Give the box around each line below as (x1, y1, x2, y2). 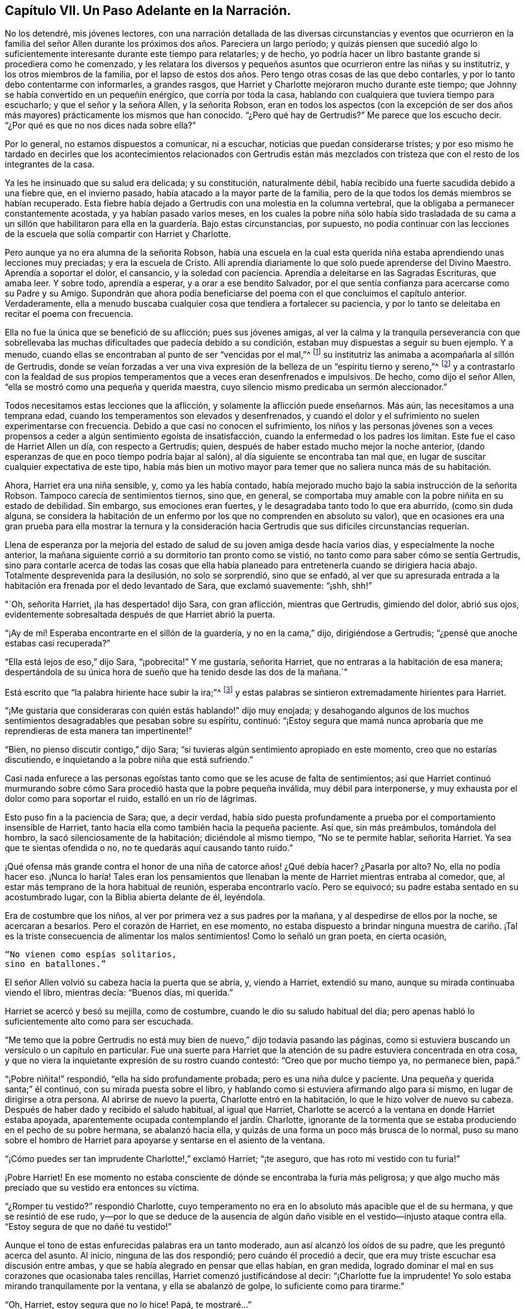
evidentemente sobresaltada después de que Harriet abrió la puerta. (5, 609, 275, 619)
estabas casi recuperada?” (5, 637, 110, 648)
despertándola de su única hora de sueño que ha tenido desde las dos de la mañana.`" (5, 666, 348, 677)
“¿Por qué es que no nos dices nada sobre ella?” (5, 120, 196, 131)
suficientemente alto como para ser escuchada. (5, 1016, 193, 1027)
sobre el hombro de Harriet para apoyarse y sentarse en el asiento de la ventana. (5, 1135, 325, 1146)
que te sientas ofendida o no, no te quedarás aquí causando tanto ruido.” (5, 843, 293, 853)
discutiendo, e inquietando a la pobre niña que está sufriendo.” (5, 754, 253, 765)
